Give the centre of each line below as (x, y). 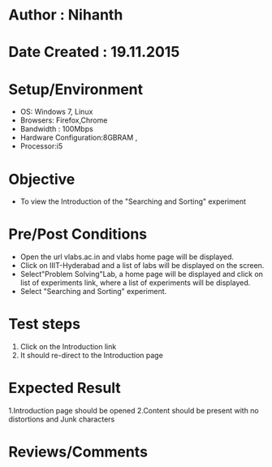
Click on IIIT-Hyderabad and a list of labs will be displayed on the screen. (142, 266)
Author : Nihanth (66, 15)
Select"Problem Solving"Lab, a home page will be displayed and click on (142, 275)
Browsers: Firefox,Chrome (64, 120)
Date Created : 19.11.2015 (94, 52)
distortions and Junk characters (62, 419)
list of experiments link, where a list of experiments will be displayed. (135, 283)
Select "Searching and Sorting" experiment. (93, 292)
